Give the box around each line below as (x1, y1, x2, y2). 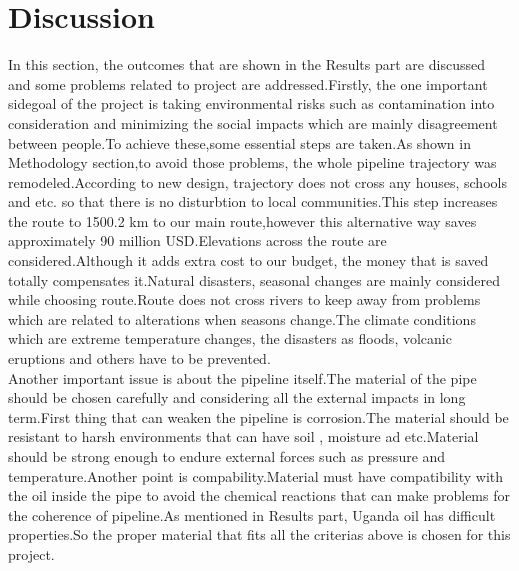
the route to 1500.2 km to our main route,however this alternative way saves (8, 210, 477, 231)
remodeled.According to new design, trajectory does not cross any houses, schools (8, 171, 507, 192)
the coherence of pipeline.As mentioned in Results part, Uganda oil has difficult (8, 504, 496, 525)
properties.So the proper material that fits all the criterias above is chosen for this (8, 524, 511, 545)
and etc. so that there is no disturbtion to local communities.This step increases (8, 191, 498, 212)
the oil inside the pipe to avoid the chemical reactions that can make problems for (8, 485, 510, 506)
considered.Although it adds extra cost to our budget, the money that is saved (8, 250, 489, 271)
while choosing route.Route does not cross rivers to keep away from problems (8, 289, 481, 310)
